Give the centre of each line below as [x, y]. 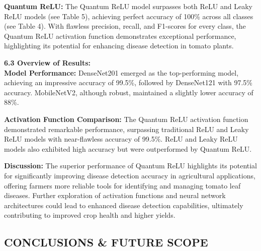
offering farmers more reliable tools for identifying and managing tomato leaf [122, 185]
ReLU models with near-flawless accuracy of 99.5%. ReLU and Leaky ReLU [121, 139]
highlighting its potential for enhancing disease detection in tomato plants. [119, 46]
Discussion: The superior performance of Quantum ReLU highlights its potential [131, 166]
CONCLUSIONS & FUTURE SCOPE [106, 242]
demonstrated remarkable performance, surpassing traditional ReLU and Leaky [126, 129]
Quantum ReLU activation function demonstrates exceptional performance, [120, 36]
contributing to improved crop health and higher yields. [90, 215]
